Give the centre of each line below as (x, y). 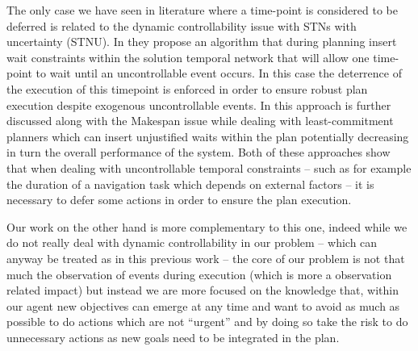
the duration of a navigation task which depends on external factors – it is (190, 184)
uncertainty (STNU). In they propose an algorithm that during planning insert (202, 42)
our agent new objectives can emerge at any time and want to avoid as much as (203, 305)
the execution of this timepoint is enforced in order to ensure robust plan (187, 88)
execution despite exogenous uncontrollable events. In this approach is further (199, 104)
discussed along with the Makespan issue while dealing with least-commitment (200, 121)
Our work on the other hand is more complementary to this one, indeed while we (207, 226)
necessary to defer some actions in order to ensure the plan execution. (179, 200)
